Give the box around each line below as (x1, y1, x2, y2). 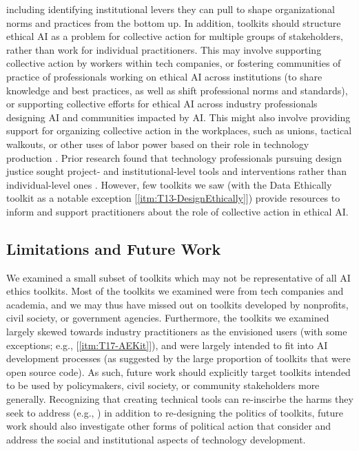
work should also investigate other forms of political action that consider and (6, 419, 331, 433)
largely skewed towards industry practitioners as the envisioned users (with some (6, 324, 347, 339)
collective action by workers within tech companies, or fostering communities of (6, 56, 341, 70)
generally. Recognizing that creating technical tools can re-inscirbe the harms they (6, 392, 353, 406)
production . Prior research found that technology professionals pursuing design (6, 150, 342, 165)
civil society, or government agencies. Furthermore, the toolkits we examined (6, 311, 329, 325)
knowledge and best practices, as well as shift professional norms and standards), (6, 83, 348, 97)
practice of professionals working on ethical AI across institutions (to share (6, 69, 322, 83)
